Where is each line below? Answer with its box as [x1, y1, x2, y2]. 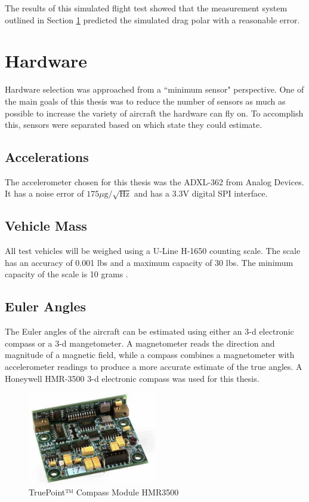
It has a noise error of [5, 187, 84, 200]
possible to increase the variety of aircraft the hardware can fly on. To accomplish [5, 106, 304, 119]
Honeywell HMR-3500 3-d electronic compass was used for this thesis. [5, 372, 259, 384]
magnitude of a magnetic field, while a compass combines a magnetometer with [5, 348, 295, 361]
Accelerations [5, 148, 89, 166]
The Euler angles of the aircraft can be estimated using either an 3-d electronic [5, 325, 294, 338]
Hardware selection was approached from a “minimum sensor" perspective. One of [5, 83, 304, 96]
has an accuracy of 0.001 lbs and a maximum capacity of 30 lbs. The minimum [5, 256, 293, 268]
